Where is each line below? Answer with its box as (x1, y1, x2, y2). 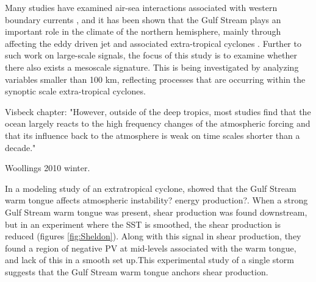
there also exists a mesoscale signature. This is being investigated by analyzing (5, 60, 299, 73)
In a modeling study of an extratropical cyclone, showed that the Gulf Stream (5, 182, 296, 194)
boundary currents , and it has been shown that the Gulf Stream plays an (5, 13, 281, 26)
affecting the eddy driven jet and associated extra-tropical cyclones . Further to (5, 37, 301, 49)
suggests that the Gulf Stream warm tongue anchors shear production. (5, 265, 268, 278)
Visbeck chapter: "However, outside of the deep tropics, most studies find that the (5, 105, 311, 118)
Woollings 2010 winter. (5, 161, 90, 174)
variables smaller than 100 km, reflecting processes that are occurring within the (5, 72, 306, 85)
